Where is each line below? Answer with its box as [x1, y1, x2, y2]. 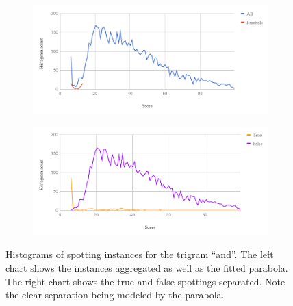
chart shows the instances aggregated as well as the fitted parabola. [5, 261, 288, 275]
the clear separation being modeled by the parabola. [5, 288, 225, 302]
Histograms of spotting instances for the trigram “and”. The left [5, 247, 274, 262]
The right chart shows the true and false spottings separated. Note [5, 274, 285, 288]
